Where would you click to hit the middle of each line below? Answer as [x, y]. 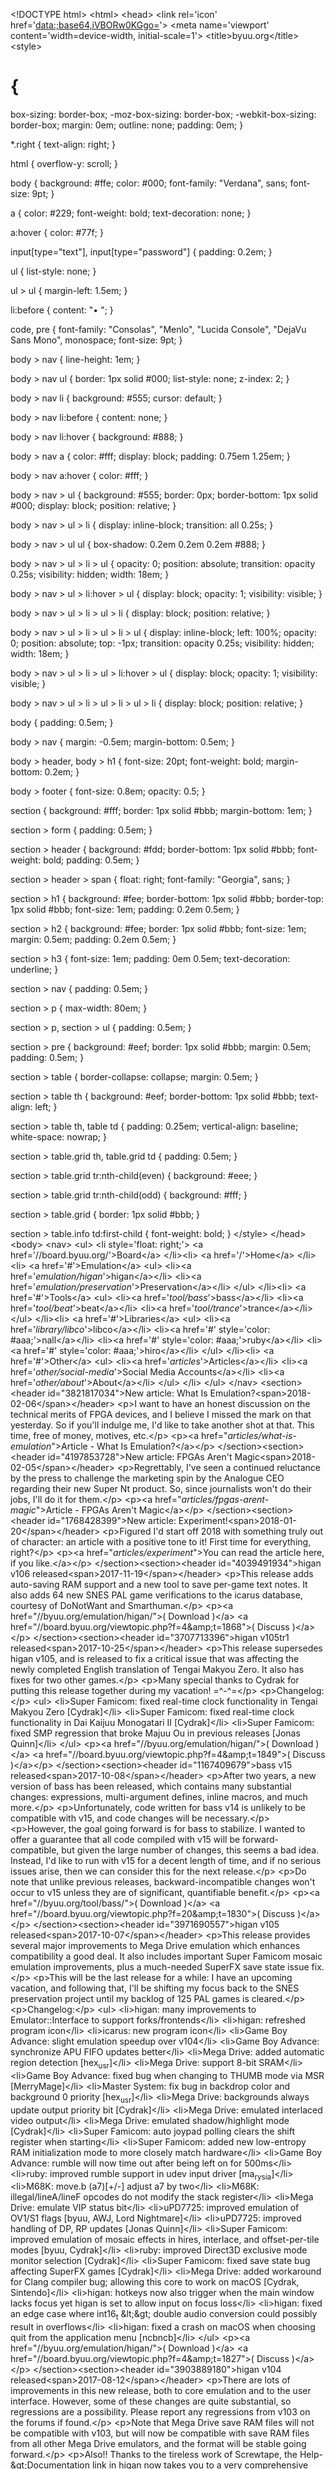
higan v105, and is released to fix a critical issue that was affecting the [155, 1658]
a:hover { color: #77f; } [57, 232]
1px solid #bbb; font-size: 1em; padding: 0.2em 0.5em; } [125, 909]
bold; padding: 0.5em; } [91, 860]
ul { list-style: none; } [53, 271]
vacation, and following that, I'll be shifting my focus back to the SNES [155, 1988]
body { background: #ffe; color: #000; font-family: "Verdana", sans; [149, 183]
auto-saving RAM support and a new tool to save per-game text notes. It [159, 1584]
